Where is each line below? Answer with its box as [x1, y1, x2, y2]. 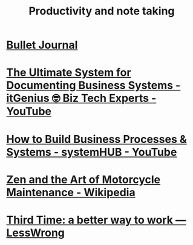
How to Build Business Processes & [6, 132, 188, 146]
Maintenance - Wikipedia [6, 185, 136, 199]
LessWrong [6, 226, 65, 240]
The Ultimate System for [6, 66, 131, 80]
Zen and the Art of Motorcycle [6, 173, 161, 186]
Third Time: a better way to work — [6, 213, 186, 227]
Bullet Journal [6, 38, 78, 52]
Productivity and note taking [28, 4, 175, 18]
